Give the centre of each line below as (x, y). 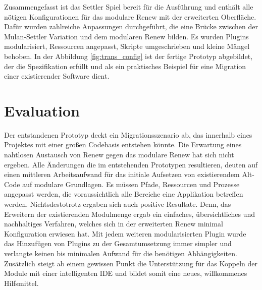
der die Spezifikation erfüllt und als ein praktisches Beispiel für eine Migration (125, 66)
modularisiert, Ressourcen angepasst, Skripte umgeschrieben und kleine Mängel (127, 46)
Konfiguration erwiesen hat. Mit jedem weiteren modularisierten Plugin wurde (125, 233)
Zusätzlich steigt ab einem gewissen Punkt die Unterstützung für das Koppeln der (131, 263)
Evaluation (42, 110)
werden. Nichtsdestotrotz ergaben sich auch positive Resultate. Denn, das (118, 204)
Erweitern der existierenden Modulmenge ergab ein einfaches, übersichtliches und (129, 214)
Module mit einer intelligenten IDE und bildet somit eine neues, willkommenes (126, 273)
